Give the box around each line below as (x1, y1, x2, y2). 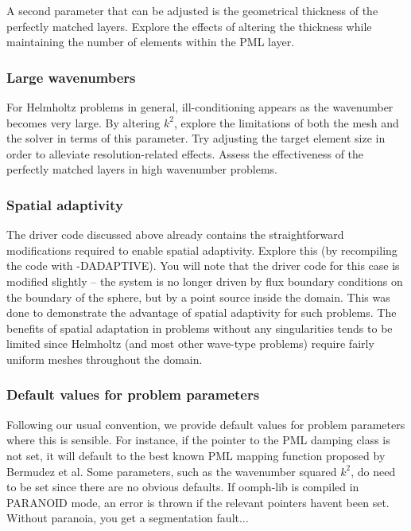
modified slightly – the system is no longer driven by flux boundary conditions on (6, 272, 403, 289)
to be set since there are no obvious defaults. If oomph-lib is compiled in (6, 478, 359, 495)
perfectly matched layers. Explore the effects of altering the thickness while (6, 18, 372, 34)
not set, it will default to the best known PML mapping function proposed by (6, 447, 386, 463)
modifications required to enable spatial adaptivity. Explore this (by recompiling (6, 241, 397, 258)
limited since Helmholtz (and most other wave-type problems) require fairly (6, 335, 374, 352)
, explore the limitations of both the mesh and (173, 114, 399, 131)
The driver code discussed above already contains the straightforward (6, 226, 344, 243)
